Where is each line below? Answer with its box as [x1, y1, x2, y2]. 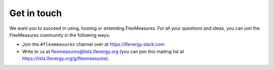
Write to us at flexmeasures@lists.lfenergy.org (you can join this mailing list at [22, 48, 185, 54]
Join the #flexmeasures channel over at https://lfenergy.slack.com [22, 41, 165, 47]
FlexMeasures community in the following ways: [9, 32, 110, 38]
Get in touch [9, 8, 62, 19]
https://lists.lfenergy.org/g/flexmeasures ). [22, 55, 109, 61]
